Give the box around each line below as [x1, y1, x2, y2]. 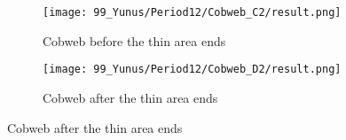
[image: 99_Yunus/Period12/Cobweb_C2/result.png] [43, 6, 342, 19]
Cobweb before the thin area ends [43, 31, 226, 50]
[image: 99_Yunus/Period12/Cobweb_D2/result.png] [43, 63, 342, 76]
